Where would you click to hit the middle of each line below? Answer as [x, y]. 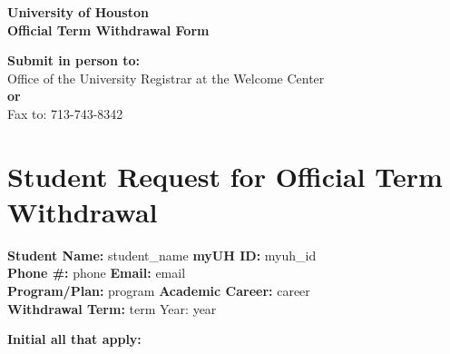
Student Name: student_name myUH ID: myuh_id [162, 255]
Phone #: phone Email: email [97, 273]
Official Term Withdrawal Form [108, 29]
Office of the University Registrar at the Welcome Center [166, 78]
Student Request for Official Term [225, 176]
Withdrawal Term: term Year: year [112, 308]
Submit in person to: [74, 60]
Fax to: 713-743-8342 [65, 113]
